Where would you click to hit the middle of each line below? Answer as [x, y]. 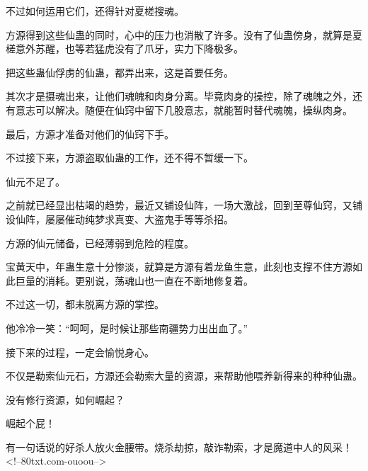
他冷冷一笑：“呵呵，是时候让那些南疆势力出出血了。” [127, 328]
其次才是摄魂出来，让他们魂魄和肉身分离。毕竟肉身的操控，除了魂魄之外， [179, 96]
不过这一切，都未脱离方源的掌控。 [85, 304]
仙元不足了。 [35, 181]
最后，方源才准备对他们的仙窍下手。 [90, 134]
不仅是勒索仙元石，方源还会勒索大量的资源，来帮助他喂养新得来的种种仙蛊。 [184, 376]
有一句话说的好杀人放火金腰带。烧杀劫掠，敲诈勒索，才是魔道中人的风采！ [179, 447]
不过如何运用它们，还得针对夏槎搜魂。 [95, 11]
